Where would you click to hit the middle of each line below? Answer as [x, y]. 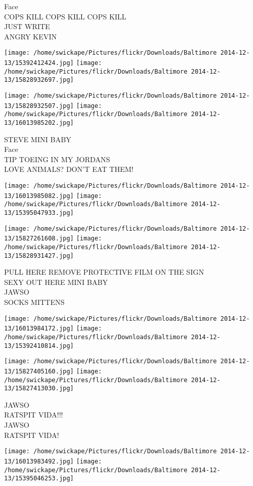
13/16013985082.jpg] [39, 196]
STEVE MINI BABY [38, 139]
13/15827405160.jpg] [39, 371]
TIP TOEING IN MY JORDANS [57, 159]
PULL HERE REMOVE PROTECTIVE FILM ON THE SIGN [104, 272]
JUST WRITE [27, 26]
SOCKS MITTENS [35, 302]
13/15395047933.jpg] [39, 213]
